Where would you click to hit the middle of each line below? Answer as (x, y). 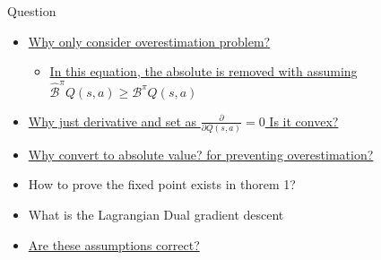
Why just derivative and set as (113, 121)
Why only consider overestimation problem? (149, 41)
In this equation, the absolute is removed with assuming (203, 71)
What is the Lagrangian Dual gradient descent (156, 215)
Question (32, 11)
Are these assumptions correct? (114, 244)
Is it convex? (304, 121)
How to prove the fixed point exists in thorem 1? (162, 184)
